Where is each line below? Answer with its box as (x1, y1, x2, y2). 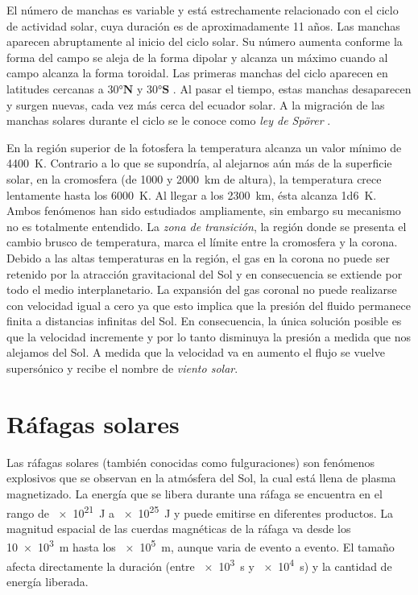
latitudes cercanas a (6, 80, 104, 97)
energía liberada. (6, 572, 89, 589)
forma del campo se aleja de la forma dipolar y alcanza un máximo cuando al (6, 48, 388, 65)
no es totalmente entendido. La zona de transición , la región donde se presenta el (6, 217, 407, 234)
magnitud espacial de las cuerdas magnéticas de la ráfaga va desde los (6, 519, 351, 536)
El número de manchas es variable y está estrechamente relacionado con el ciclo (6, 2, 399, 18)
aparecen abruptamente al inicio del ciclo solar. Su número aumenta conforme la (6, 33, 403, 50)
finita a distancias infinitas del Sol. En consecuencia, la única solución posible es (6, 312, 402, 329)
